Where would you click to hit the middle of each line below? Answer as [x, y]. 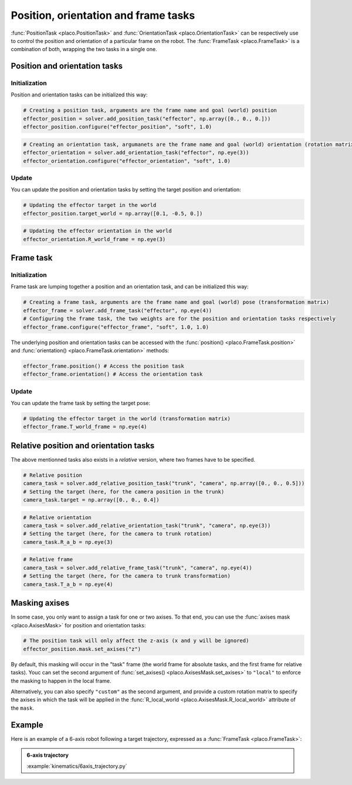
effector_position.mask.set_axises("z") [82, 649]
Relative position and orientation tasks [83, 445]
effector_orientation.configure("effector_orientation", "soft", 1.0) [127, 161]
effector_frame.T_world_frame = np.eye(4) [85, 427]
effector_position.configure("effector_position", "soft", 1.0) [118, 127]
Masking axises [40, 603]
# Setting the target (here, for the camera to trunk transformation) [127, 576]
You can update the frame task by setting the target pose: [81, 403]
